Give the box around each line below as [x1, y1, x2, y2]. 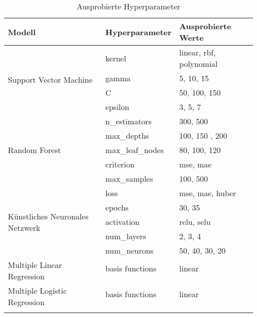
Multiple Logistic [8, 285, 67, 296]
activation [105, 216, 140, 227]
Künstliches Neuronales [8, 210, 88, 222]
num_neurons [105, 245, 154, 256]
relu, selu [179, 216, 211, 227]
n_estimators [105, 115, 152, 127]
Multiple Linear [8, 259, 62, 270]
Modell [8, 26, 36, 38]
